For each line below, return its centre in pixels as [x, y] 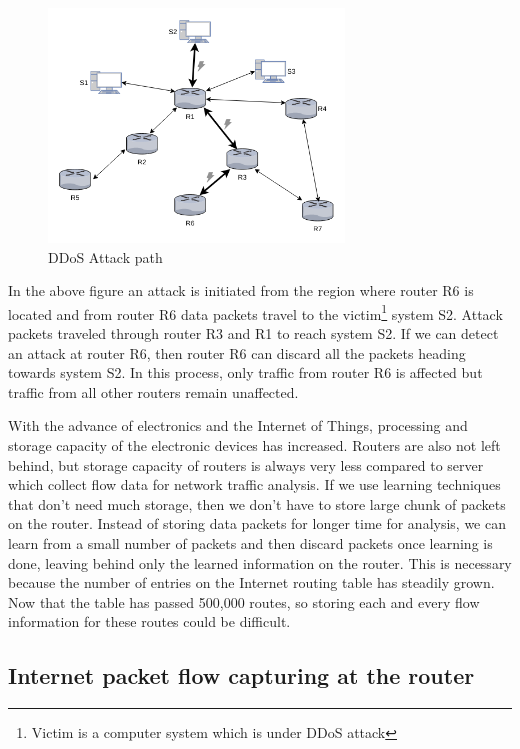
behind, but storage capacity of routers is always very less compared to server [246, 464]
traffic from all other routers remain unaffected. [153, 391]
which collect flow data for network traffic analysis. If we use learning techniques [254, 484]
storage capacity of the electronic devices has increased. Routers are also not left [254, 445]
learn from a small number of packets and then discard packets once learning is [250, 543]
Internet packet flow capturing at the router [241, 675]
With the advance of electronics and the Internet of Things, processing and [238, 425]
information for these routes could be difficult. [149, 621]
